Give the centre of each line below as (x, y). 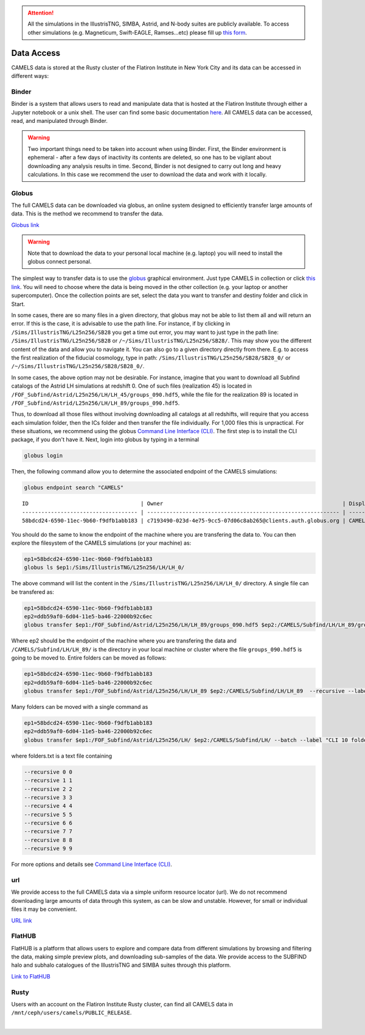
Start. (18, 304)
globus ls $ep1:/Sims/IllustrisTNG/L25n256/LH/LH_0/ (104, 568)
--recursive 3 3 (48, 797)
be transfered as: (33, 592)
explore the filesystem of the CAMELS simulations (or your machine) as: (101, 543)
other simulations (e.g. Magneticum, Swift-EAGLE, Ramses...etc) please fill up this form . (137, 32)
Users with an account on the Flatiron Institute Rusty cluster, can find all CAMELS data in (122, 1004)
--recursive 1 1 (48, 781)
